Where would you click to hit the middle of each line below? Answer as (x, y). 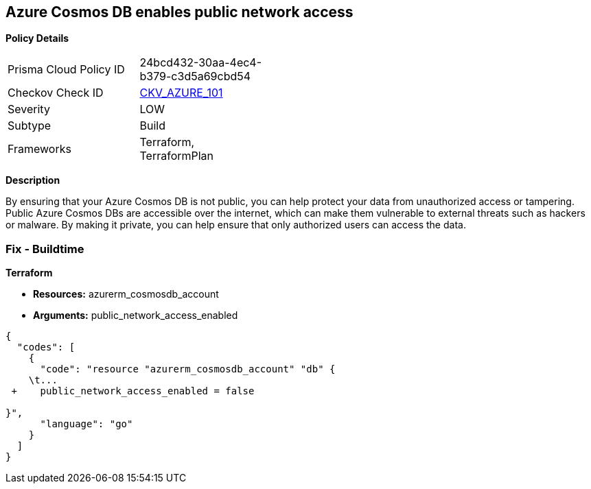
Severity (29, 109)
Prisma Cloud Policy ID (66, 70)
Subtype (30, 126)
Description (33, 180)
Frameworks (39, 149)
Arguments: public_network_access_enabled (136, 315)
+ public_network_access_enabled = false (133, 391)
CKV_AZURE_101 (181, 93)
